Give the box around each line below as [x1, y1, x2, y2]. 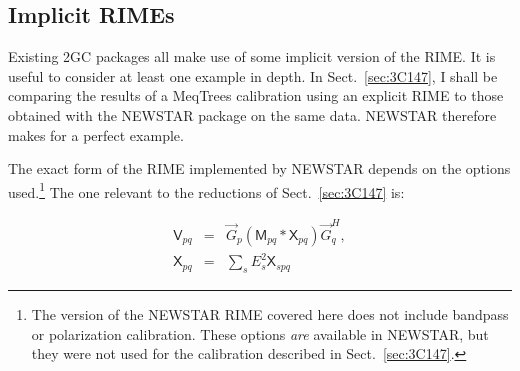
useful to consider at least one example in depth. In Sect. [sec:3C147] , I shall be [8, 65, 498, 86]
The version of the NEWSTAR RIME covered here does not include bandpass [31, 304, 509, 325]
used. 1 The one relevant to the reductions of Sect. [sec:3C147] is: [8, 178, 405, 202]
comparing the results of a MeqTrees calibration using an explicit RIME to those [8, 85, 504, 106]
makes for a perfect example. [8, 124, 184, 145]
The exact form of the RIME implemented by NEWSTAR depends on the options [8, 158, 511, 179]
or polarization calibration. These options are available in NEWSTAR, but [31, 323, 489, 344]
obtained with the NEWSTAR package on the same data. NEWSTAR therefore [8, 104, 497, 125]
